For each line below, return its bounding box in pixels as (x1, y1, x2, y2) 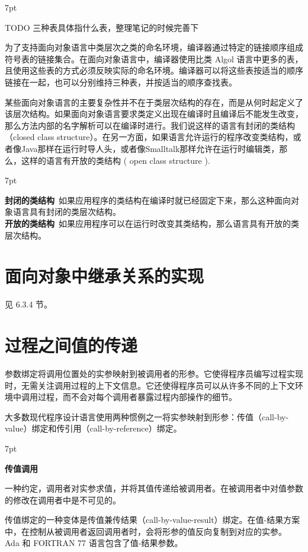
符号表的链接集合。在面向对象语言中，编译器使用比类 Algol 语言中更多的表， (5, 52, 303, 65)
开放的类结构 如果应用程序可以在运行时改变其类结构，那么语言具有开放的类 (5, 217, 299, 229)
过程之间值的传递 (5, 333, 138, 357)
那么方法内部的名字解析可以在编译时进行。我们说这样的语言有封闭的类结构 (5, 119, 295, 131)
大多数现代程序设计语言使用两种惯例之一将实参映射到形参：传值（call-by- (5, 410, 289, 423)
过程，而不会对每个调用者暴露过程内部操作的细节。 (37, 391, 237, 403)
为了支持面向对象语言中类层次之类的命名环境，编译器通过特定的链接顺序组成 (5, 41, 303, 53)
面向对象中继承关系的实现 (5, 264, 204, 288)
